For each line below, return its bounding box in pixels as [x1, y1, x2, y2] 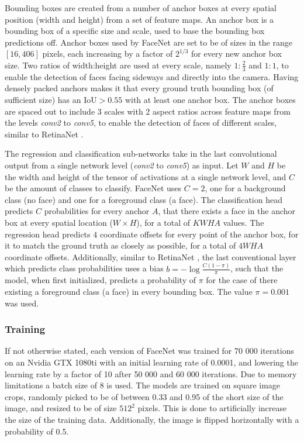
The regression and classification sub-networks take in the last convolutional [5, 147, 277, 160]
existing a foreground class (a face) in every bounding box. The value [5, 285, 253, 298]
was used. [5, 297, 39, 309]
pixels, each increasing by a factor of [42, 47, 173, 60]
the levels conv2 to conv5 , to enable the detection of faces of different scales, [5, 116, 277, 129]
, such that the [230, 262, 284, 274]
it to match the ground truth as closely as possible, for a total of [5, 239, 236, 251]
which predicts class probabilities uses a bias [5, 262, 164, 274]
